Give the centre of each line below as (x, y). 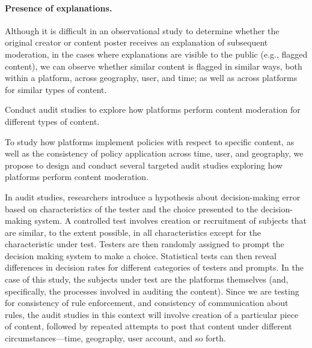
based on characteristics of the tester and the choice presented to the (132, 208)
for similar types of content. (56, 89)
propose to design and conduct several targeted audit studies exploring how (144, 165)
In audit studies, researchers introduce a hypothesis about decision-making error (153, 196)
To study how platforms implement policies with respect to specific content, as (150, 141)
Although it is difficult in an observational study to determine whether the (142, 30)
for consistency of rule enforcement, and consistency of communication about (147, 303)
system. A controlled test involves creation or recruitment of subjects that (170, 220)
